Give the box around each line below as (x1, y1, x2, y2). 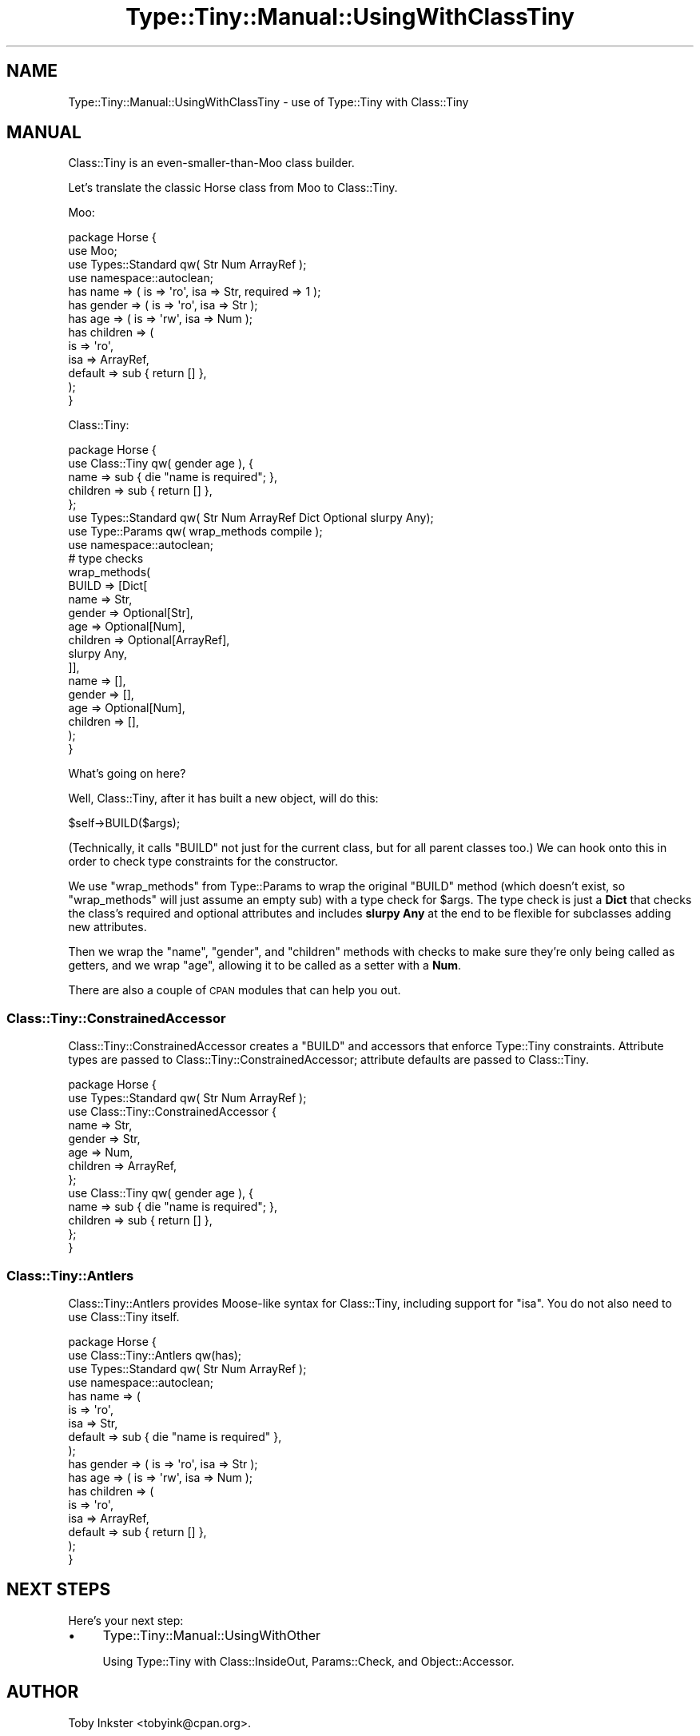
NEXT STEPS (6, 1579, 111, 1600)
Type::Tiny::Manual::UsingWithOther (102, 1627, 320, 1643)
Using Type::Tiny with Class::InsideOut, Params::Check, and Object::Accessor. (102, 1654, 515, 1668)
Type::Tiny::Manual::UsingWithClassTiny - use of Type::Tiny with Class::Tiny (68, 94, 469, 109)
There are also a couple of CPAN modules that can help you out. (68, 983, 401, 997)
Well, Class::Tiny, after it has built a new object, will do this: (68, 791, 379, 806)
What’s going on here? (68, 766, 186, 781)
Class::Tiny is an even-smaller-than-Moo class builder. (68, 156, 355, 170)
